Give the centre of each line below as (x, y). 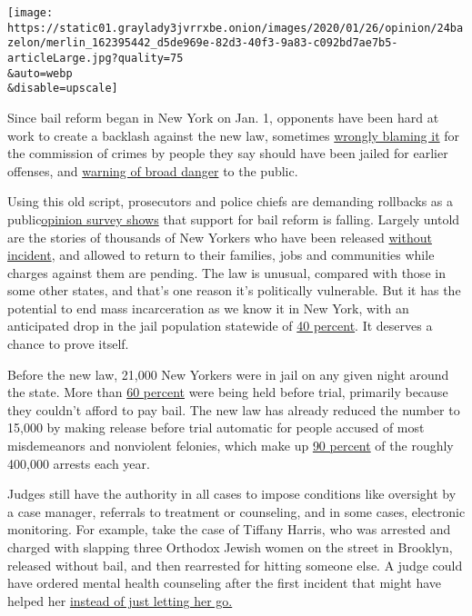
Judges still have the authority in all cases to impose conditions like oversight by (232, 494)
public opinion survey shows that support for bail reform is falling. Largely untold (234, 219)
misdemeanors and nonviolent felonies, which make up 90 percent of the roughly (231, 446)
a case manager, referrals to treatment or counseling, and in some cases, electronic (236, 511)
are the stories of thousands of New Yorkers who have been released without (220, 237)
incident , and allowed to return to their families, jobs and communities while (221, 255)
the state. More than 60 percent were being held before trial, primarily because (228, 392)
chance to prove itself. (68, 344)
